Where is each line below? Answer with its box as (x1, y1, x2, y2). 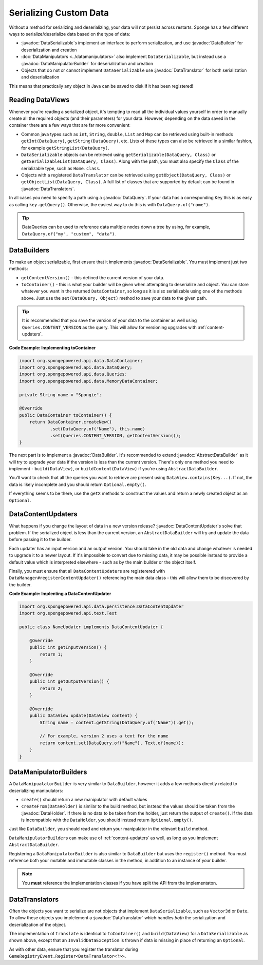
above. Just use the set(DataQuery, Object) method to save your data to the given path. (21, 295, 207, 301)
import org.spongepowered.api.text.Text (19, 611, 117, 616)
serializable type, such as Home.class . (21, 165, 101, 171)
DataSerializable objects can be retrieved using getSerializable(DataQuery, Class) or (21, 152, 216, 157)
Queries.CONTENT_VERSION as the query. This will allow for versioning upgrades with (22, 324, 197, 330)
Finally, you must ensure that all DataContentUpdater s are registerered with (9, 568, 165, 574)
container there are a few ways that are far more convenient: (9, 122, 131, 128)
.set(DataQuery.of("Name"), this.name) (50, 426, 146, 431)
